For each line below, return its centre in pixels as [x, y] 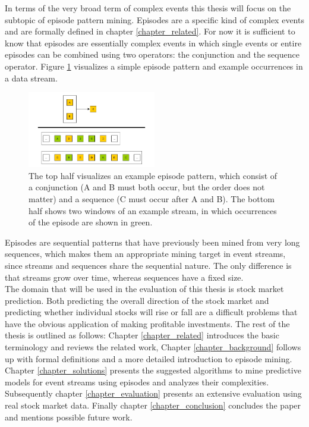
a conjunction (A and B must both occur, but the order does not [147, 187]
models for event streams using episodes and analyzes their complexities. [137, 382]
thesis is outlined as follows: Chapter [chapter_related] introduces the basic [142, 335]
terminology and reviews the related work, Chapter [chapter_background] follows [153, 347]
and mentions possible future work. [69, 417]
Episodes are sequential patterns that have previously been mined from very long [152, 242]
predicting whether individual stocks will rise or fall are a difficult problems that [151, 312]
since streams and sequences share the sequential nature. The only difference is [148, 265]
